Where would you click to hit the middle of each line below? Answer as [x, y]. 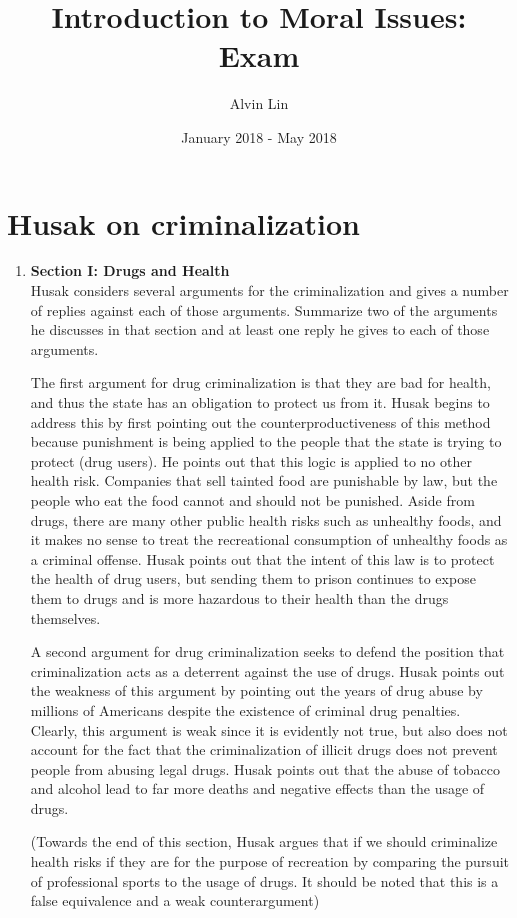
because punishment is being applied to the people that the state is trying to [266, 441]
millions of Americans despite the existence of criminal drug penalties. [245, 709]
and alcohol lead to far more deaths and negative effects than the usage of [257, 788]
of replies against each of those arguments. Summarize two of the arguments [264, 309]
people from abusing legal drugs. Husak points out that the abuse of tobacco [265, 768]
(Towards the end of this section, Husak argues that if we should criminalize [264, 841]
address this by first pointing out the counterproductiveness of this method [260, 421]
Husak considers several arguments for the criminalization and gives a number [269, 290]
